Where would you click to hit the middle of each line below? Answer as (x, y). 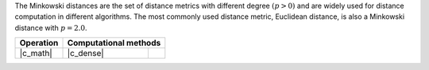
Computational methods (114, 43)
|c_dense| (86, 53)
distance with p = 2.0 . (51, 28)
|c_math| (36, 53)
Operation (39, 43)
